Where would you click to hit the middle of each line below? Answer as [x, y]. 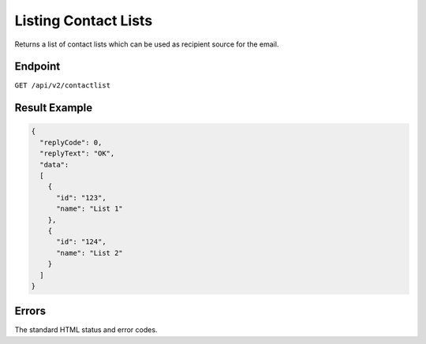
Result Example [54, 108]
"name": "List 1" [90, 209]
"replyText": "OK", [77, 153]
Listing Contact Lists [84, 21]
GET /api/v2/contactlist [62, 86]
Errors [30, 311]
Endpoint [37, 67]
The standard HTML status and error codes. [86, 330]
